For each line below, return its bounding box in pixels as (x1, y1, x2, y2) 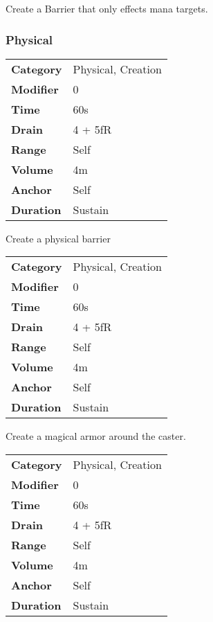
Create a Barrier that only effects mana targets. (6, 1, 208, 15)
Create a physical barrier (6, 231, 111, 245)
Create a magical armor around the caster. (6, 429, 186, 443)
